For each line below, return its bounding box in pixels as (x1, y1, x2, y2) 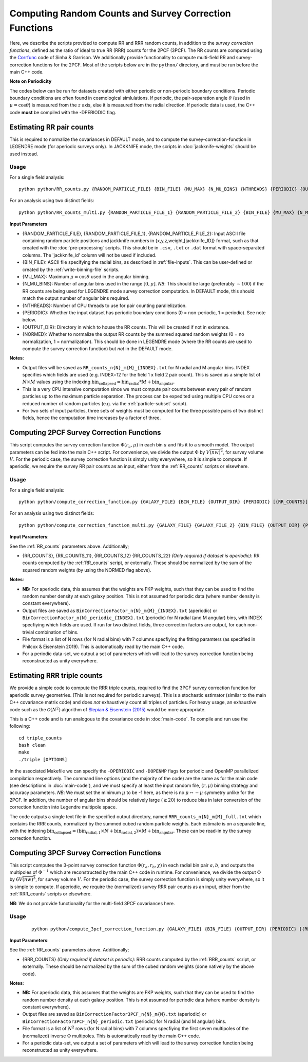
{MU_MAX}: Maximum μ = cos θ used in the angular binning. (22, 273, 150, 280)
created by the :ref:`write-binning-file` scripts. (22, 266, 120, 273)
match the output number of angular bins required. (22, 295, 129, 301)
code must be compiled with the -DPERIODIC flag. (9, 109, 117, 115)
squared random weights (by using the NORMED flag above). (22, 567, 151, 573)
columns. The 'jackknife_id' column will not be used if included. (22, 252, 157, 258)
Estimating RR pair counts (9, 122, 94, 131)
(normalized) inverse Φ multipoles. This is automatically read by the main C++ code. (22, 1033, 200, 1039)
